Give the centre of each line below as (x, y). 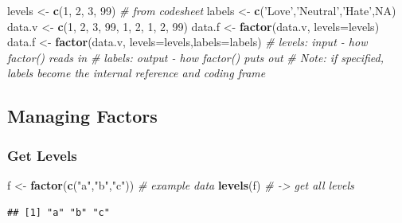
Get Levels (42, 155)
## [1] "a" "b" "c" (59, 212)
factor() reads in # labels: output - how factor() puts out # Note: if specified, (195, 57)
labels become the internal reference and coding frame (137, 73)
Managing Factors (82, 116)
